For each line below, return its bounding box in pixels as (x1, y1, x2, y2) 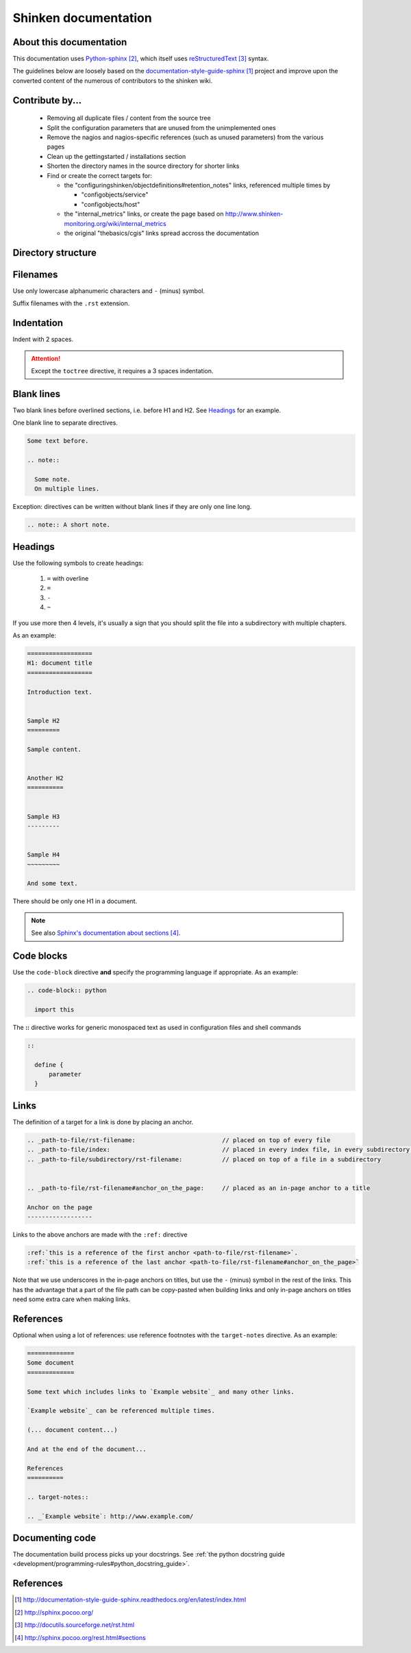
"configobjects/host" (81, 200, 140, 208)
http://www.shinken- (225, 210, 284, 218)
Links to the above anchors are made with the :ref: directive (12, 1230, 188, 1239)
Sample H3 (27, 812, 60, 820)
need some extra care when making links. (12, 1295, 131, 1304)
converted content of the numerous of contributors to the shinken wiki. (12, 76, 212, 85)
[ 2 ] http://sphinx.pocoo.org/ (14, 1608, 94, 1616)
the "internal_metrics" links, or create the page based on (64, 210, 224, 218)
